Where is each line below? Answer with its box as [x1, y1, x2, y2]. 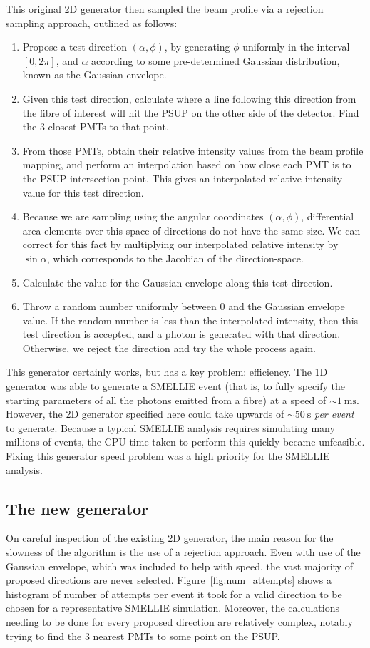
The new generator [6, 497, 149, 519]
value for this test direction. [22, 185, 144, 200]
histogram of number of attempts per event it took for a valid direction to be [6, 586, 342, 601]
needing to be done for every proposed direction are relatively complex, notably [6, 614, 353, 629]
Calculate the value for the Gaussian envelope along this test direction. [22, 274, 333, 289]
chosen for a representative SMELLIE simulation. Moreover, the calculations [6, 600, 339, 615]
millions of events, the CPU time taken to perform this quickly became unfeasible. [6, 434, 365, 449]
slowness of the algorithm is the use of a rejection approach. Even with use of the [6, 545, 361, 560]
